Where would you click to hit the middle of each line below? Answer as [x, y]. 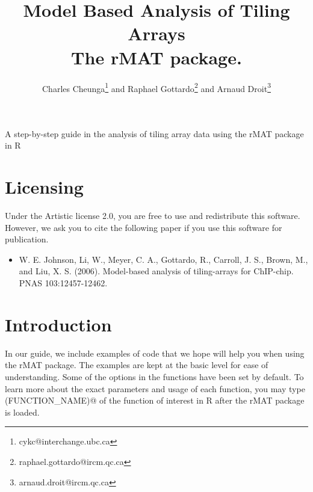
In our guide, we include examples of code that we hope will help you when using [155, 353]
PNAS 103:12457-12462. [63, 283]
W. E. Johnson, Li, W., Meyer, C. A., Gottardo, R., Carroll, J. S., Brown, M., [163, 259]
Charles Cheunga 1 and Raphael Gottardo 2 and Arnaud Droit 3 [156, 87]
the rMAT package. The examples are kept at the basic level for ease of [137, 365]
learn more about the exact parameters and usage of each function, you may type [155, 388]
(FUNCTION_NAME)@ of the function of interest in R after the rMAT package [155, 400]
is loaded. [22, 412]
